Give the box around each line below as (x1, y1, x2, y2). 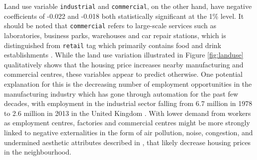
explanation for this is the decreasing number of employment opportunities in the (4, 78, 252, 89)
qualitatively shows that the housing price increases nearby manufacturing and (4, 59, 244, 69)
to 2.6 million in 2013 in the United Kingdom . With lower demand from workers (4, 107, 251, 118)
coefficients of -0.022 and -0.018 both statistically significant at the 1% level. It (4, 10, 244, 21)
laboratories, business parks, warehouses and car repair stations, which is (4, 30, 226, 40)
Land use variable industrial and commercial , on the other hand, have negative (4, 1, 252, 11)
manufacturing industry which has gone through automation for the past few (4, 88, 239, 99)
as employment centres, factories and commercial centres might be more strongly (4, 117, 250, 128)
